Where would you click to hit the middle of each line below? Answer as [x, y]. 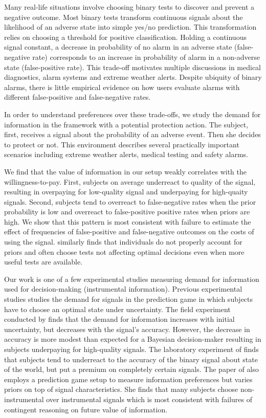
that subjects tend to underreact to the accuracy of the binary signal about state [131, 359]
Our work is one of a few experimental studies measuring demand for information [132, 279]
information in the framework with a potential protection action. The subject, [126, 124]
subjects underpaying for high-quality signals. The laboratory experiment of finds [131, 349]
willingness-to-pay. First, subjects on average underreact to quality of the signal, [130, 181]
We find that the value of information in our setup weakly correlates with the [125, 171]
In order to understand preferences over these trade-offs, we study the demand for [132, 114]
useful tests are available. [43, 262]
